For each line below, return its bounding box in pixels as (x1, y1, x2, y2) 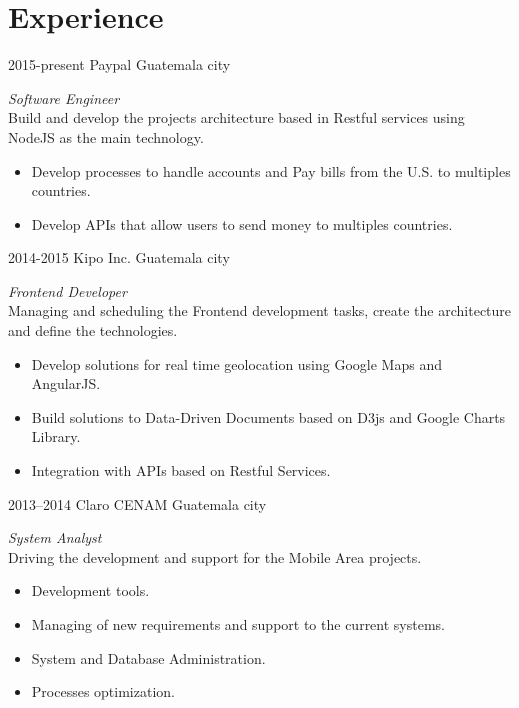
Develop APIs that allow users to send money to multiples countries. (31, 213, 453, 234)
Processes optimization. (31, 681, 175, 702)
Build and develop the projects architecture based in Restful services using (8, 107, 465, 128)
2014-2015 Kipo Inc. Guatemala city (8, 247, 230, 268)
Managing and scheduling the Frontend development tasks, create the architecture (8, 300, 512, 321)
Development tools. (31, 580, 150, 601)
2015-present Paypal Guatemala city (8, 54, 231, 75)
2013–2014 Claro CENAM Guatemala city (8, 493, 267, 514)
